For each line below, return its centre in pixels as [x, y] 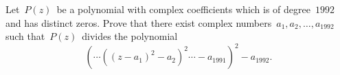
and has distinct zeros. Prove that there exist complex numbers [139, 22]
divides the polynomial [130, 36]
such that [25, 36]
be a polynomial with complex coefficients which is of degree [183, 9]
